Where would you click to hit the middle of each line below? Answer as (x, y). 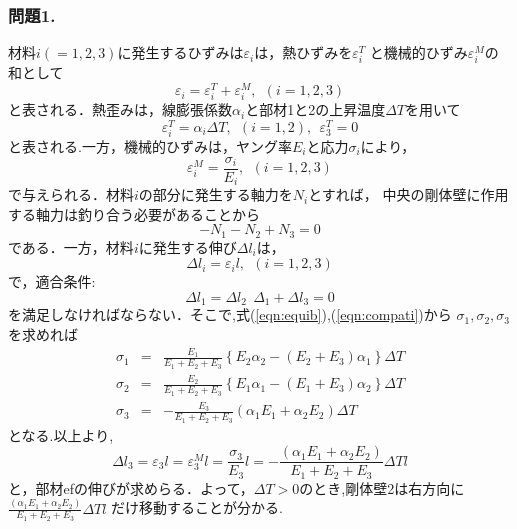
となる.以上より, (61, 434)
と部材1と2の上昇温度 (315, 109)
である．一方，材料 (71, 246)
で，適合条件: (52, 281)
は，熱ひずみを (303, 52)
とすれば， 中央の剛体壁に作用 (408, 194)
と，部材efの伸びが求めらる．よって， (131, 487)
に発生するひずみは (180, 52)
